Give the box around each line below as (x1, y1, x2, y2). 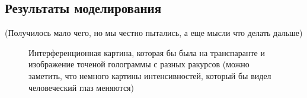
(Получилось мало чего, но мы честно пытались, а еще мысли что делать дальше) (5, 27, 303, 39)
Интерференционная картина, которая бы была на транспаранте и (28, 46, 265, 58)
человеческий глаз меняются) (28, 81, 134, 93)
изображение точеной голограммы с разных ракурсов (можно (28, 58, 250, 70)
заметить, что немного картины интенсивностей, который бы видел (28, 69, 271, 81)
